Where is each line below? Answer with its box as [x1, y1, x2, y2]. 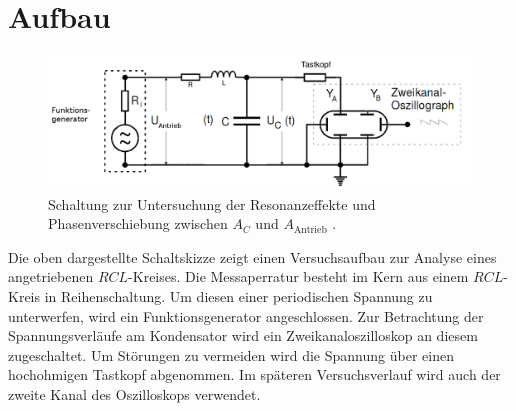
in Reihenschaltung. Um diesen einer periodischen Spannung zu [44, 286, 433, 307]
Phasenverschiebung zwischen [48, 213, 228, 234]
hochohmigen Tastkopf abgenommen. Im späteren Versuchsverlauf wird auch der [8, 364, 501, 385]
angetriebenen [8, 266, 94, 287]
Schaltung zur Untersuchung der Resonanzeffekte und [48, 193, 376, 214]
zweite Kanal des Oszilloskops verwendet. [8, 384, 261, 405]
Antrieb [293, 224, 327, 235]
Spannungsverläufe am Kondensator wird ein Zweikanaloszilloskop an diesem [8, 325, 478, 346]
